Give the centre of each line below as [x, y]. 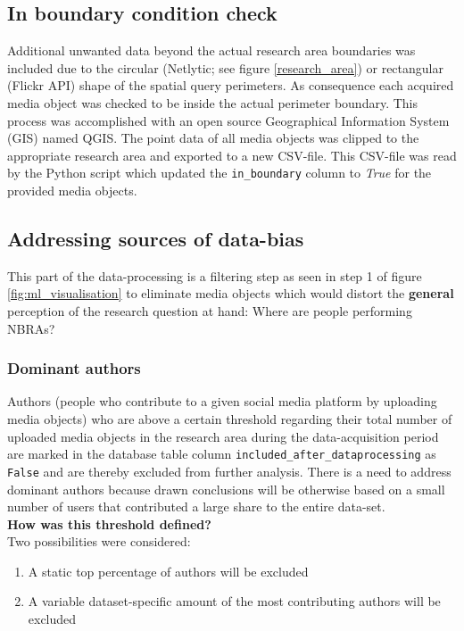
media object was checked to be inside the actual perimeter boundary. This [212, 102]
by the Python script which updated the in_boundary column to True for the [220, 173]
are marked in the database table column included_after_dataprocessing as [222, 454]
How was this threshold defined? [109, 523]
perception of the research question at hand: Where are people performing [210, 311]
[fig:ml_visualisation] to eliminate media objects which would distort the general [231, 293]
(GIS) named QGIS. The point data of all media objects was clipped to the [213, 138]
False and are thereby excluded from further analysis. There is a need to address [229, 471]
